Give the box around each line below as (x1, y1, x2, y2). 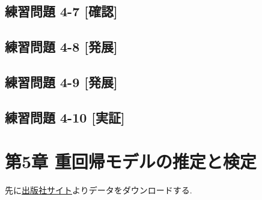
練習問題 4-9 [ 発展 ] (5, 72, 118, 91)
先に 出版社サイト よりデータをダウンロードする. (5, 184, 192, 196)
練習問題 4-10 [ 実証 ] (5, 108, 125, 126)
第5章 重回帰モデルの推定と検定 (5, 149, 257, 174)
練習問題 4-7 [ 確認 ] (5, 2, 118, 20)
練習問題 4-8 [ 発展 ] (5, 37, 118, 56)
